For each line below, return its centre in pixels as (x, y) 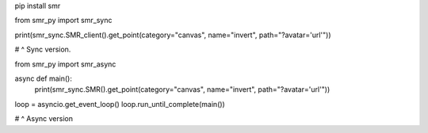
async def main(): (44, 78)
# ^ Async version (44, 119)
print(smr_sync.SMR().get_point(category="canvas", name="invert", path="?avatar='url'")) (182, 89)
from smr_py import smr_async (65, 64)
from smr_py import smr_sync (63, 21)
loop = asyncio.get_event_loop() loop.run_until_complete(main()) (120, 104)
